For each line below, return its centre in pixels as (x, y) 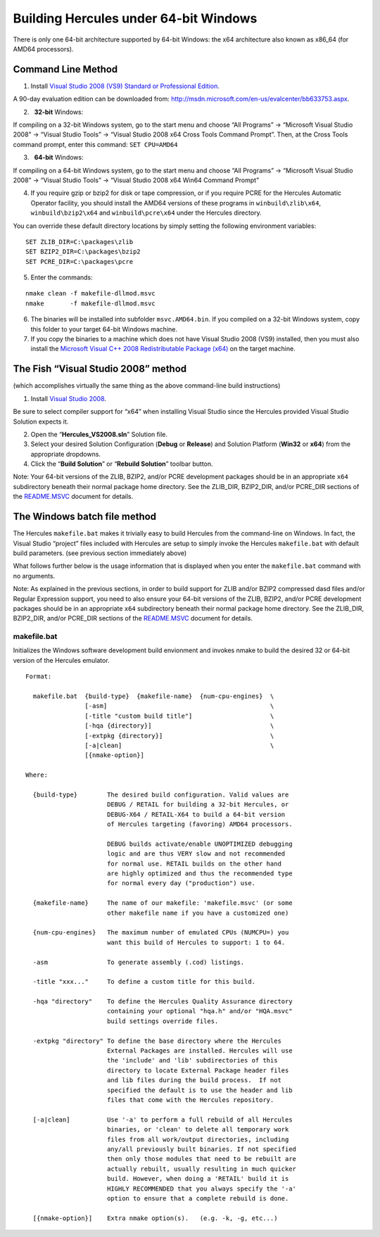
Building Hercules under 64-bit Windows (135, 18)
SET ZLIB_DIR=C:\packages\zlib (80, 242)
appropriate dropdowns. (66, 454)
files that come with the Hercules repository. (190, 1100)
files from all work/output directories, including (198, 1139)
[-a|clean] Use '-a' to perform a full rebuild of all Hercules (163, 1119)
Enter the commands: (62, 277)
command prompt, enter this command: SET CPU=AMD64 (95, 144)
